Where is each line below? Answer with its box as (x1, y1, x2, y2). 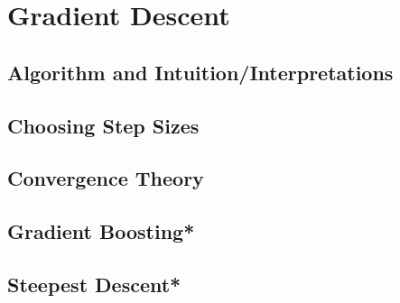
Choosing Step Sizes (7, 111, 200, 139)
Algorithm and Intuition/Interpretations (7, 58, 394, 86)
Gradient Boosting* (7, 217, 195, 245)
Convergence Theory (7, 164, 204, 192)
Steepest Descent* (7, 270, 181, 298)
